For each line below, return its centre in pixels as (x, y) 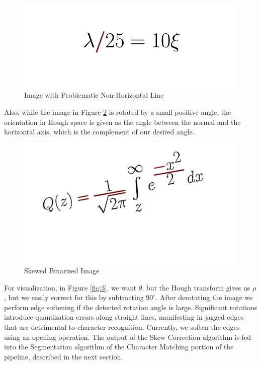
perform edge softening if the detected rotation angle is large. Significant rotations (131, 307)
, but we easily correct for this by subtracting (74, 297)
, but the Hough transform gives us (196, 287)
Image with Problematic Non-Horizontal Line (94, 95)
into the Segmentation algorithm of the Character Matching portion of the (119, 347)
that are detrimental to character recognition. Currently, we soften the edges (122, 327)
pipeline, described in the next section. (64, 356)
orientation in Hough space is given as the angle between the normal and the (122, 122)
